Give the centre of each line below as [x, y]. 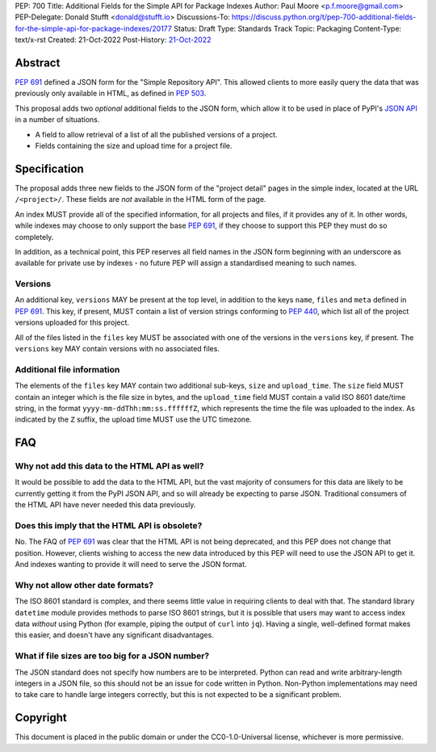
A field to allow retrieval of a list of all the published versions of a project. [156, 134]
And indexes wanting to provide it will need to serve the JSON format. [131, 565]
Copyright [41, 718]
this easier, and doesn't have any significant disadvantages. [114, 635]
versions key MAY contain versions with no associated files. [117, 348]
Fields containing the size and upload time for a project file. [134, 146]
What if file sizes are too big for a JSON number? [112, 656]
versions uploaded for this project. [72, 322]
